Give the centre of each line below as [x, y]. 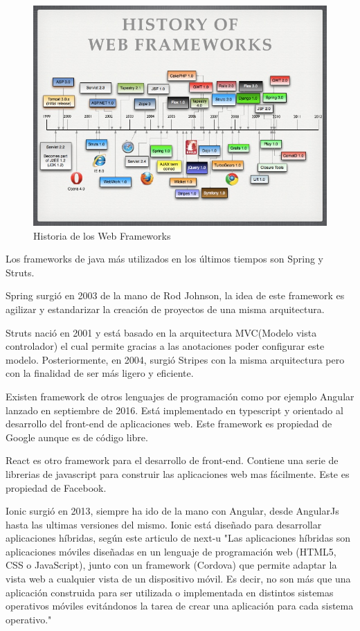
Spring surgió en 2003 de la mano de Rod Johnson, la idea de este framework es [175, 295]
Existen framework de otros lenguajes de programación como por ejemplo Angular [180, 396]
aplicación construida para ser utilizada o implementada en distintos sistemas [170, 592]
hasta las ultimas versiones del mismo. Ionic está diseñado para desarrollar [164, 524]
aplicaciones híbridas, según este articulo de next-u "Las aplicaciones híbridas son [178, 538]
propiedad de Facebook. [56, 487]
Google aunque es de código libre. [77, 437]
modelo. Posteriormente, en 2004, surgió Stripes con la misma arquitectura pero [175, 359]
